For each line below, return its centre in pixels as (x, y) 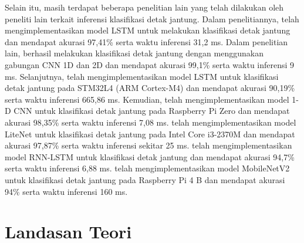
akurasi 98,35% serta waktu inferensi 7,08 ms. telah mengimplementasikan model (151, 122)
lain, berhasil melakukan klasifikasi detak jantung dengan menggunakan (134, 53)
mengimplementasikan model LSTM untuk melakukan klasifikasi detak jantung (148, 30)
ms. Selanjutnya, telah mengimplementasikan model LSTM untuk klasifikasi (142, 76)
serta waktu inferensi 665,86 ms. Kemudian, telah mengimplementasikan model (147, 99)
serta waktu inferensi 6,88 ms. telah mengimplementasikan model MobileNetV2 (147, 168)
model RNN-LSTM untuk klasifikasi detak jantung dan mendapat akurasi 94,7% (150, 156)
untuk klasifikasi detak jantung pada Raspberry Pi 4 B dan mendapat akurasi (145, 179)
